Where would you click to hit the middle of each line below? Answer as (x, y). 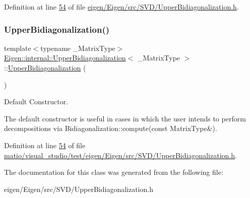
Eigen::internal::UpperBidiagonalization (65, 58)
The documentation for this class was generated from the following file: (114, 172)
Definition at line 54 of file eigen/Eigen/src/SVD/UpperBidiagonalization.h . (121, 7)
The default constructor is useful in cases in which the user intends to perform (125, 118)
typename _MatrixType (78, 48)
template (18, 48)
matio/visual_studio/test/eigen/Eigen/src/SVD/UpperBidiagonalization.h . (120, 155)
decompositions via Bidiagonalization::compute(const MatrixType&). (111, 128)
